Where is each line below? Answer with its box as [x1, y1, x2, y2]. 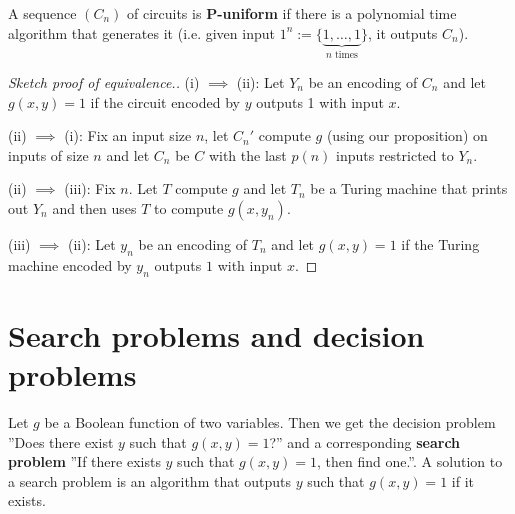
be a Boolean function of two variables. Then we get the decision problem [44, 411, 496, 432]
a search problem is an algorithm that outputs [8, 470, 292, 491]
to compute [154, 198, 224, 218]
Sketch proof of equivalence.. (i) [8, 72, 200, 93]
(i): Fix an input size [64, 125, 192, 146]
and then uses [52, 198, 137, 218]
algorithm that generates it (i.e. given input [8, 22, 275, 43]
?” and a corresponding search [269, 431, 461, 452]
